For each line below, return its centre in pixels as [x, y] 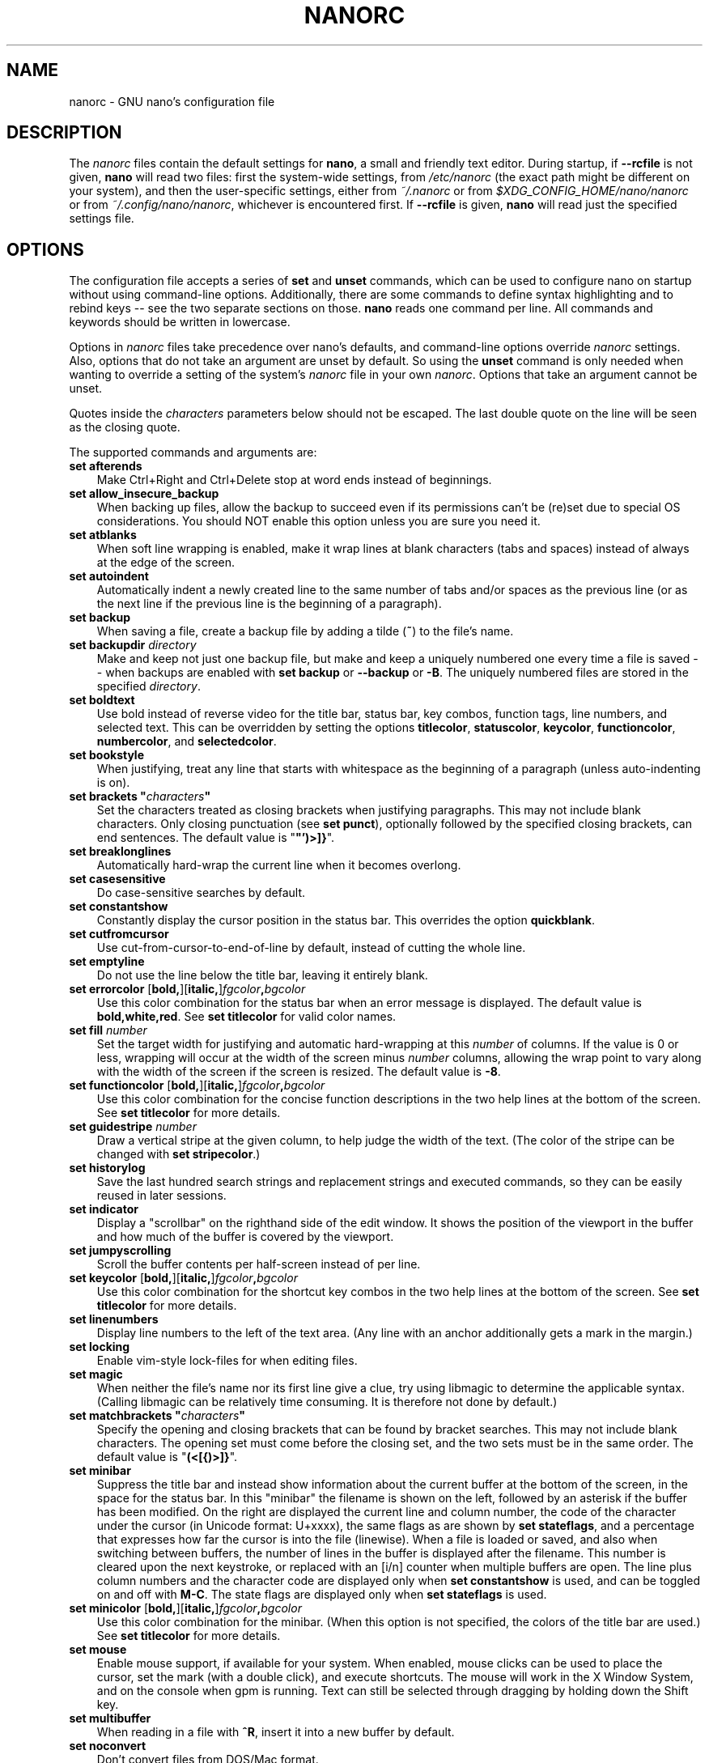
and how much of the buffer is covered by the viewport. [245, 1237]
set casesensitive [117, 879]
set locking [100, 1347]
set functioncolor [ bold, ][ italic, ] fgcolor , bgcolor [197, 1085]
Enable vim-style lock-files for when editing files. [227, 1361]
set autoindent [109, 576]
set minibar [100, 1471]
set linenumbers [114, 1319]
